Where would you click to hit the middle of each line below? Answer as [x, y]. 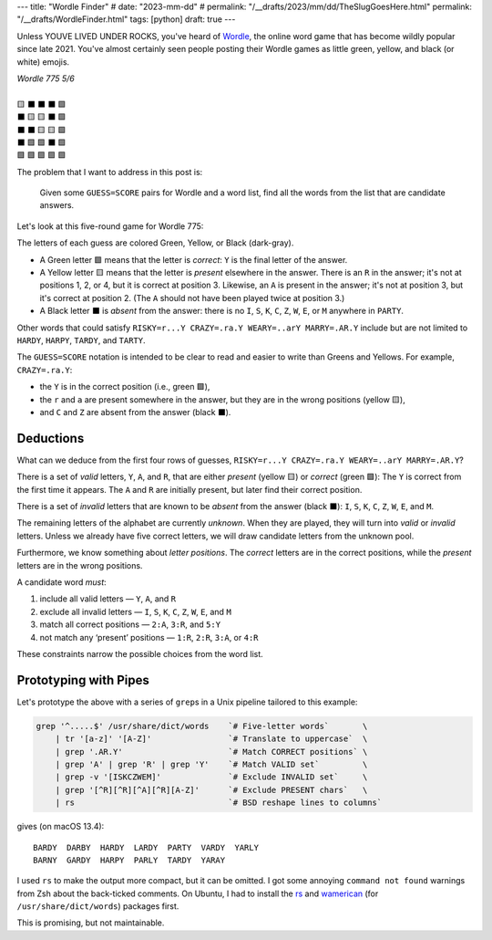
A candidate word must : [61, 582]
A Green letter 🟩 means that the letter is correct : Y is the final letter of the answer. [194, 259]
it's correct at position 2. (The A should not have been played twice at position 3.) [192, 298]
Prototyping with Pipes [83, 680]
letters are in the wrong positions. [80, 565]
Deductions [51, 438]
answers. [57, 205]
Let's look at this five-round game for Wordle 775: [110, 226]
